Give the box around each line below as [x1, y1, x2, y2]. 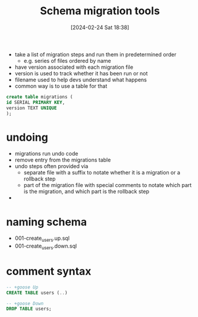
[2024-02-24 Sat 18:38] [70, 24, 130, 31]
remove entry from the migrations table [14, 156, 111, 164]
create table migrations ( [6, 94, 73, 100]
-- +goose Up [6, 284, 39, 290]
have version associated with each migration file [14, 64, 134, 71]
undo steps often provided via [14, 163, 89, 170]
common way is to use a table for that [14, 82, 108, 90]
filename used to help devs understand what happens [14, 76, 147, 83]
